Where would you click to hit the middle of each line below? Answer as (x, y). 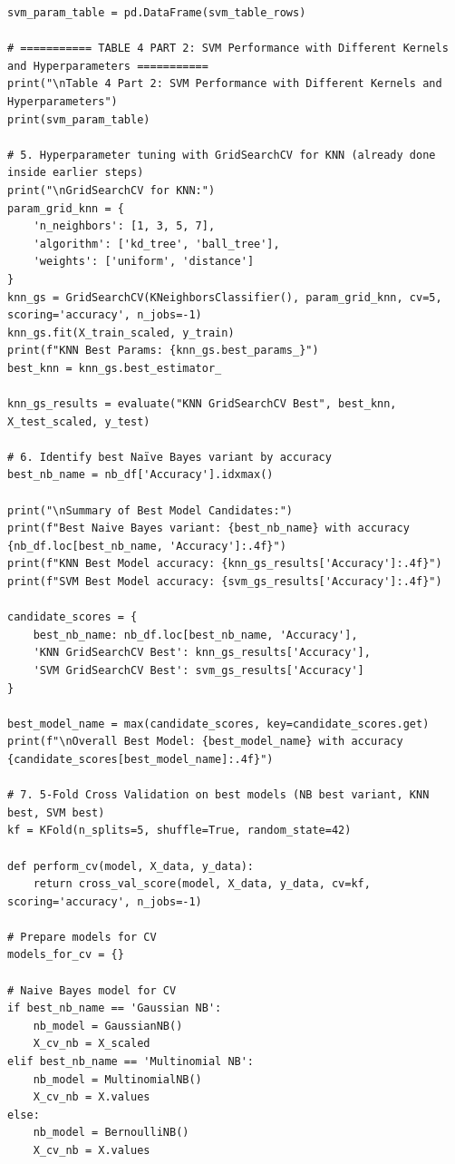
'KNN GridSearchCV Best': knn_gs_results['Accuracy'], (202, 653)
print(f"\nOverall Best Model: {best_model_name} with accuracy (205, 742)
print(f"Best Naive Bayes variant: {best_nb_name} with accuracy (208, 528)
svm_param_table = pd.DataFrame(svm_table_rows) (157, 13)
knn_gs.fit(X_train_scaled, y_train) (121, 333)
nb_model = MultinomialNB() (117, 1079)
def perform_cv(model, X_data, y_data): (131, 866)
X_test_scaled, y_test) (79, 421)
